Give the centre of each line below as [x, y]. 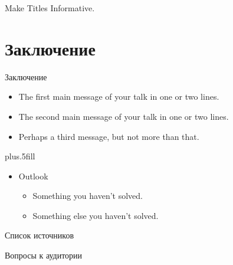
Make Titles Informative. [50, 8]
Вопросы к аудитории [44, 255]
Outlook [33, 176]
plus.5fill [20, 156]
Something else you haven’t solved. [96, 215]
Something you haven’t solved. [88, 196]
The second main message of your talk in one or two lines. [124, 116]
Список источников [40, 235]
